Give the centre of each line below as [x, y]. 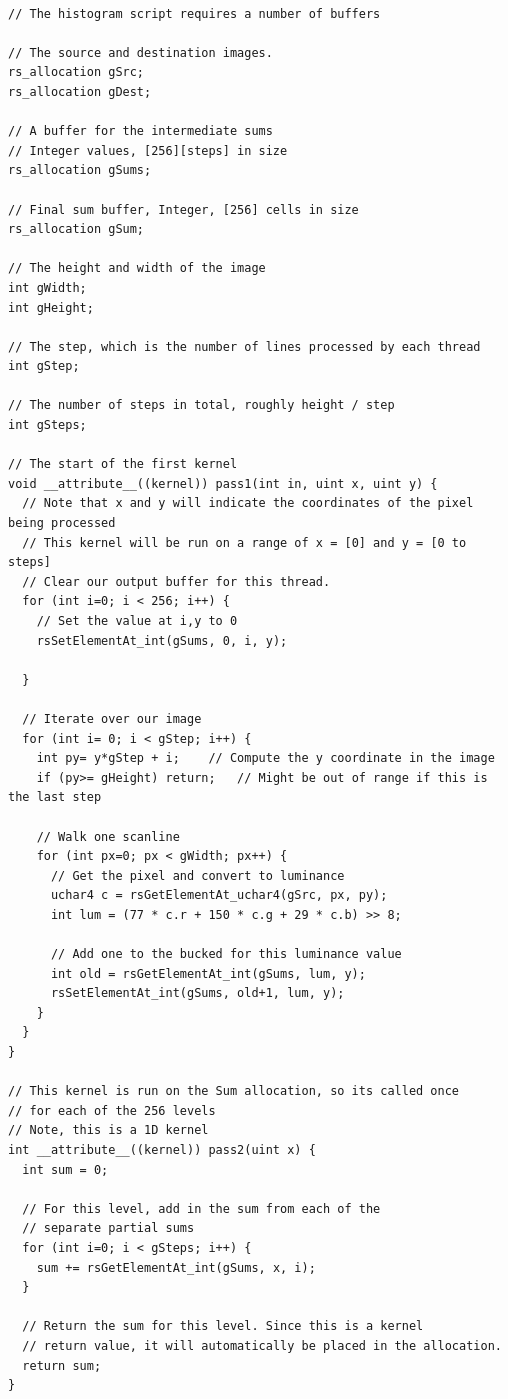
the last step [55, 797]
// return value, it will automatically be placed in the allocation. [262, 1345]
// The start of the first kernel [123, 464]
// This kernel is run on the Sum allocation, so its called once [234, 1091]
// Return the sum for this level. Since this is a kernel [223, 1326]
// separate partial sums [108, 1228]
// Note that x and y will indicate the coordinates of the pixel [248, 503]
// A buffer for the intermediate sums [140, 131]
